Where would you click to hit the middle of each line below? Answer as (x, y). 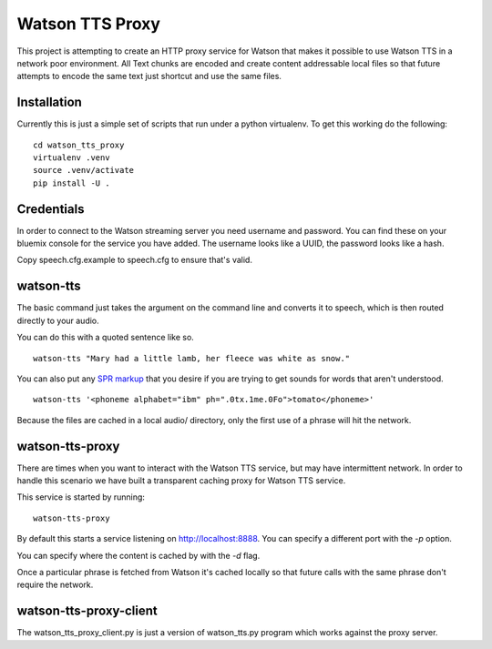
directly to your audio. (58, 320)
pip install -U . (72, 183)
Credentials (51, 209)
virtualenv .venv (72, 158)
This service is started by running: (81, 497)
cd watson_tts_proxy (79, 145)
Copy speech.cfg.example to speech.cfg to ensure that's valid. (134, 260)
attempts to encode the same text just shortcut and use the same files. (149, 76)
